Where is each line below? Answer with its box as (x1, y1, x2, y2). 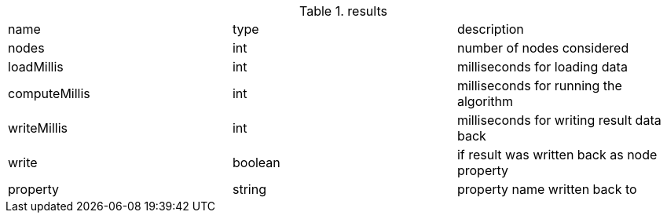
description (456, 21, 524, 37)
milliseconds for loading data (456, 59, 628, 75)
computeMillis (8, 86, 90, 101)
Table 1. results (299, 3, 387, 19)
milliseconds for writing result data (456, 112, 662, 128)
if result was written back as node (456, 147, 658, 162)
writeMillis (8, 120, 68, 136)
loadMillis (8, 59, 64, 75)
